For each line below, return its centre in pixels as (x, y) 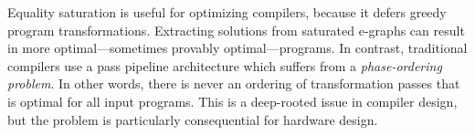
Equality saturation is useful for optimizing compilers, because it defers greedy (227, 12)
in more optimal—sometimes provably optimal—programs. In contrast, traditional (237, 48)
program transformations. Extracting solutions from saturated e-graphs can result (236, 30)
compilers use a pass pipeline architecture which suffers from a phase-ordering (225, 65)
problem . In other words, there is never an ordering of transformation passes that (234, 83)
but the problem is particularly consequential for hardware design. (193, 119)
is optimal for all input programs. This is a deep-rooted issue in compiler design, (232, 101)
